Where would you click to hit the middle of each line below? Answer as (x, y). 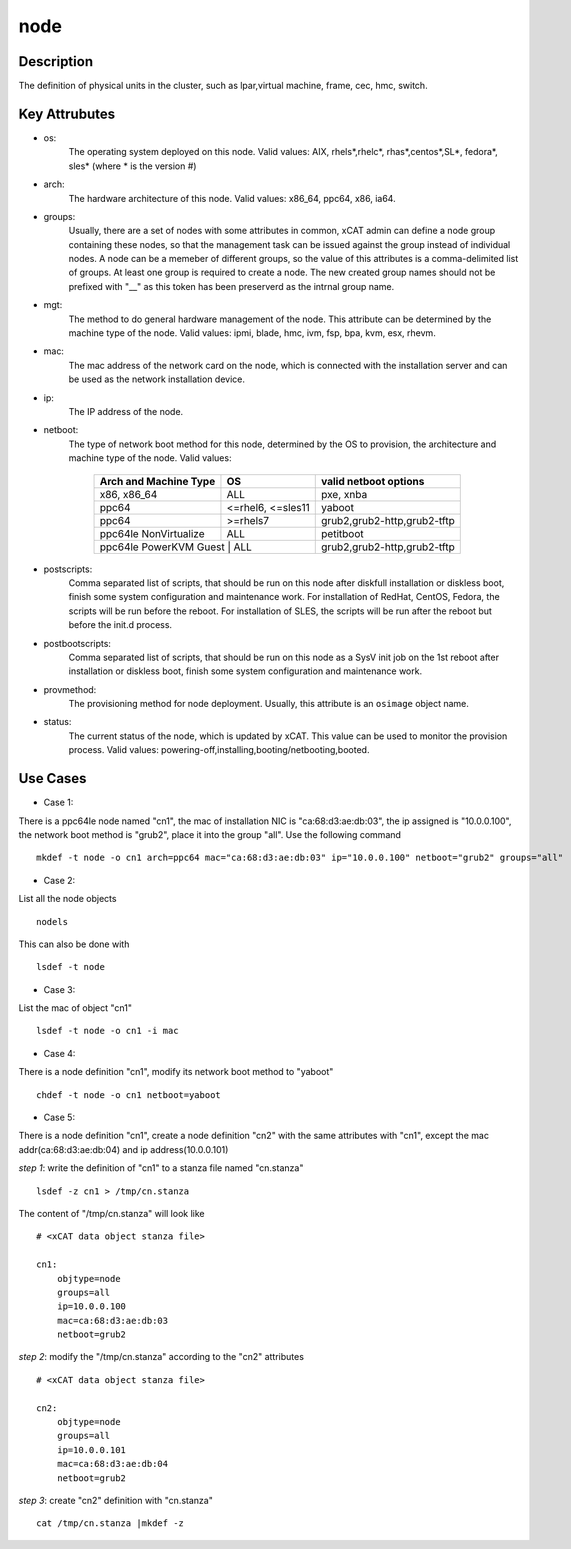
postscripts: (68, 569)
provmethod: (70, 689)
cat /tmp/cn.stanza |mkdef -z (110, 1523)
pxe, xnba (344, 494)
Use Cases (52, 778)
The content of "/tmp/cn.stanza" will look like (111, 1213)
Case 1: (58, 802)
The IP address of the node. (126, 411)
